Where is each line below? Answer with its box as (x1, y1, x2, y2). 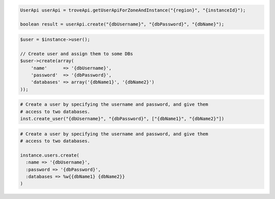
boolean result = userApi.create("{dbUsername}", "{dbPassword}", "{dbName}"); (20, 21, 225, 27)
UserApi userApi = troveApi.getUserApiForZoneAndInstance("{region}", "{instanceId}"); (20, 7, 246, 13)
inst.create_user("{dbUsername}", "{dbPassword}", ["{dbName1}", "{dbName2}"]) (20, 116, 225, 122)
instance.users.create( (20, 152, 80, 158)
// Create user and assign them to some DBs (20, 51, 133, 56)
